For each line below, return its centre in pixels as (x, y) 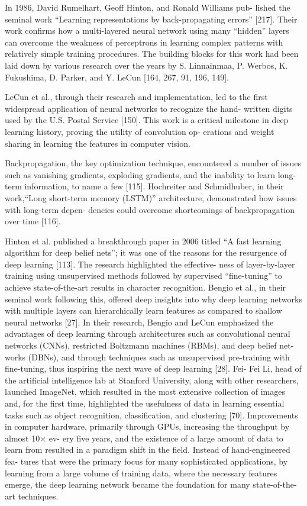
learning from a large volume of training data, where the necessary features (141, 473)
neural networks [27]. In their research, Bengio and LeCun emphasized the (139, 322)
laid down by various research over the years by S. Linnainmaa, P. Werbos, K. (146, 65)
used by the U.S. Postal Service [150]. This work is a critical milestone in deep (147, 120)
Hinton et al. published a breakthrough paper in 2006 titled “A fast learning (143, 241)
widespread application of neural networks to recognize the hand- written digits (149, 108)
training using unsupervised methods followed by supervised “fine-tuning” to (143, 275)
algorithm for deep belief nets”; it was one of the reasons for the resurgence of (146, 252)
